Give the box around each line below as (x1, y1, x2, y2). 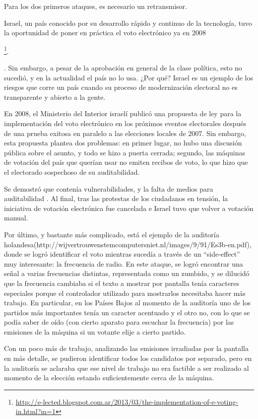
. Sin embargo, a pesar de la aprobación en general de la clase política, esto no (4, 63, 242, 73)
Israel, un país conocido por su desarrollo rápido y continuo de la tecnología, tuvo (4, 17, 252, 28)
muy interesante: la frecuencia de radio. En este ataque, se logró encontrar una (4, 258, 243, 269)
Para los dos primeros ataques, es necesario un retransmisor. (4, 1, 187, 11)
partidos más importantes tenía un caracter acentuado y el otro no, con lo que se (4, 307, 250, 317)
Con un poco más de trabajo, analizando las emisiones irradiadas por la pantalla (4, 343, 249, 353)
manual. (4, 212, 28, 223)
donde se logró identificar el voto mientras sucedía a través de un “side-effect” (4, 249, 240, 259)
